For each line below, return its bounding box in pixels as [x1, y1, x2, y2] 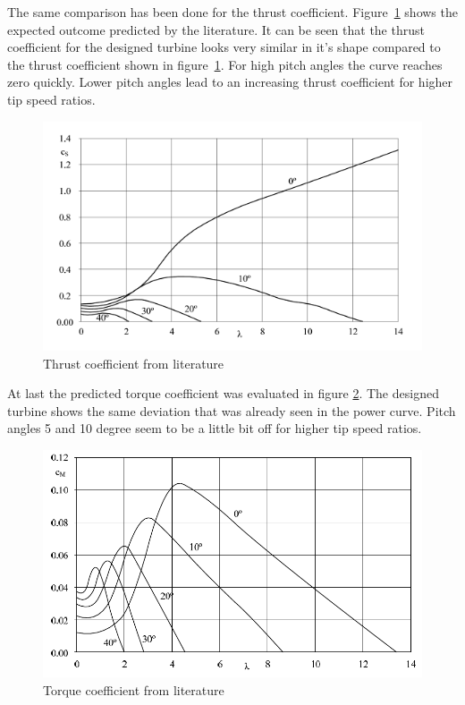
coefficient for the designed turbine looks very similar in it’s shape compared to [7, 38, 441, 56]
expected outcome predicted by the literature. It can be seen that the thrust [7, 20, 425, 38]
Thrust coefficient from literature [43, 353, 224, 372]
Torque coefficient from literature [43, 680, 224, 699]
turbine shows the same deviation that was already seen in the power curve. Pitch [7, 401, 456, 420]
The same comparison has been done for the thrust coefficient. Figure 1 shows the [7, 3, 458, 21]
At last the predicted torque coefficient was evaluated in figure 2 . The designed [7, 384, 439, 403]
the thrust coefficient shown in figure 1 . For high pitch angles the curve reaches [7, 55, 443, 73]
